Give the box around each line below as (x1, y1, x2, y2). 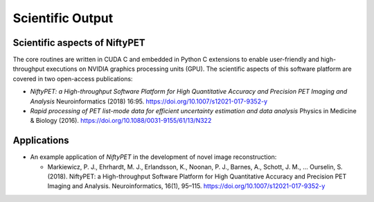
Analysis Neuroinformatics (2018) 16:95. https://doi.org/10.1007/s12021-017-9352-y (30, 97, 268, 106)
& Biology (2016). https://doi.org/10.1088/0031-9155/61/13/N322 (30, 117, 212, 125)
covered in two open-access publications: (12, 74, 133, 83)
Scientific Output (12, 10, 114, 26)
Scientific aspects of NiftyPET (12, 37, 145, 49)
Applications (12, 135, 69, 146)
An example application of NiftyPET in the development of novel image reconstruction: (30, 153, 277, 161)
